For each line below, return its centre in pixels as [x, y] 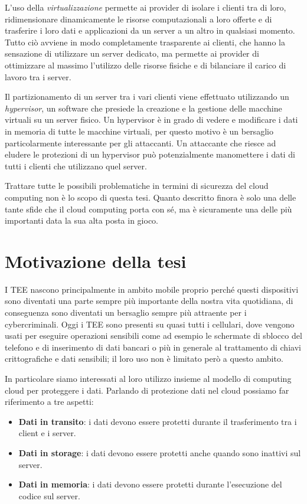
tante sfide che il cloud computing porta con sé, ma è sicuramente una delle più [148, 209]
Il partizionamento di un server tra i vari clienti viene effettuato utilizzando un [147, 96]
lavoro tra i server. [38, 76]
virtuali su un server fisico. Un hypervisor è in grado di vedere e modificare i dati [151, 120]
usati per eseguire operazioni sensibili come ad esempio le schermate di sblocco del [153, 336]
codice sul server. [49, 495]
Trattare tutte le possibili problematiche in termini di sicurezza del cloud [137, 186]
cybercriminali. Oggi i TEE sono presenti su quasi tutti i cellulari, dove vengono [150, 324]
